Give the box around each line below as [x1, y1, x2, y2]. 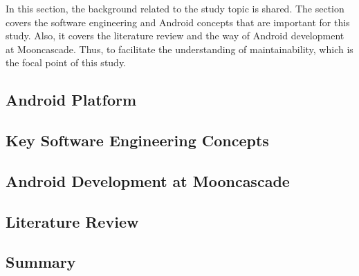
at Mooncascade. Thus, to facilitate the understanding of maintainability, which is [6, 41, 353, 56]
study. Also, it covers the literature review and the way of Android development [6, 28, 344, 43]
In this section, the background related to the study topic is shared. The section [6, 1, 344, 15]
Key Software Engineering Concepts [6, 130, 269, 151]
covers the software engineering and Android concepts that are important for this [6, 14, 350, 29]
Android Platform [6, 89, 137, 110]
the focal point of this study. [6, 55, 127, 70]
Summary [6, 251, 76, 273]
